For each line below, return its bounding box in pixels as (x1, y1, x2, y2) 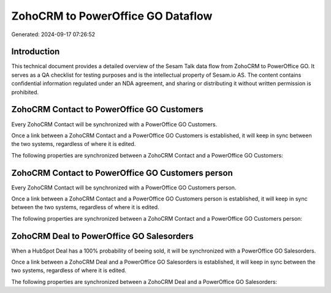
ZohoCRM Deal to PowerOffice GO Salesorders (11, 230, 194, 242)
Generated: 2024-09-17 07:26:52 (11, 31, 96, 38)
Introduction (11, 47, 60, 57)
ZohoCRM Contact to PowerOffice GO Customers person (11, 167, 233, 178)
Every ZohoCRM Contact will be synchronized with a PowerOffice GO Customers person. (11, 184, 237, 191)
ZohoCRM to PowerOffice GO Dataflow (11, 9, 213, 23)
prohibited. (11, 88, 39, 96)
